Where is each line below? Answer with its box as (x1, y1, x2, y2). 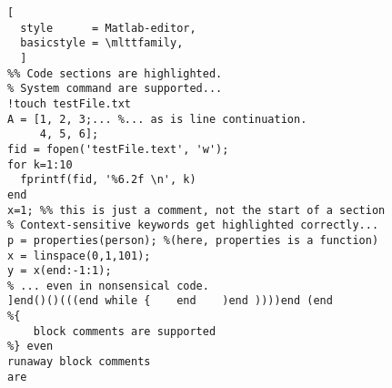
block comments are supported (33, 324, 216, 338)
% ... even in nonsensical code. (7, 279, 209, 292)
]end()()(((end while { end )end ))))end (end (7, 294, 333, 308)
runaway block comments (7, 355, 151, 369)
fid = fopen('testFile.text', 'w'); (7, 142, 229, 156)
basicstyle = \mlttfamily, (20, 36, 184, 50)
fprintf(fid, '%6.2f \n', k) (20, 173, 196, 187)
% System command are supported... (7, 82, 223, 96)
